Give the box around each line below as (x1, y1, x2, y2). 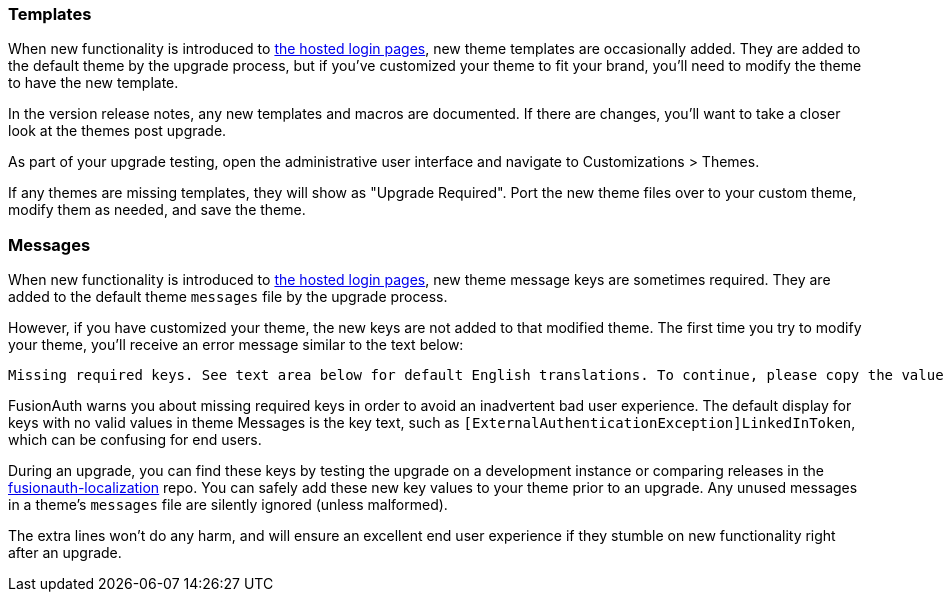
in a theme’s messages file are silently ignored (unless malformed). (8, 496, 448, 514)
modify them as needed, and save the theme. (8, 201, 306, 219)
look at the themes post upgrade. (8, 122, 227, 140)
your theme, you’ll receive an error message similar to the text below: (8, 336, 464, 354)
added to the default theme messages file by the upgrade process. (8, 288, 448, 306)
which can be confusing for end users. (8, 431, 262, 449)
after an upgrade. (8, 544, 122, 562)
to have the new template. (8, 74, 179, 92)
